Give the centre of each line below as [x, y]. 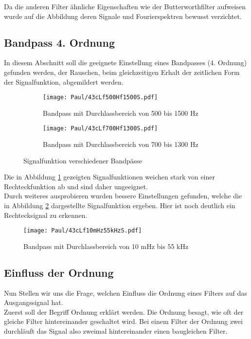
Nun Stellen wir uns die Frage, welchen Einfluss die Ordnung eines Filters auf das [125, 293]
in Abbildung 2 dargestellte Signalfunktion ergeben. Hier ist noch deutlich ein [120, 205]
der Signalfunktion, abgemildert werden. [64, 81]
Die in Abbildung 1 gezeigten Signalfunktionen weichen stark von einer [110, 177]
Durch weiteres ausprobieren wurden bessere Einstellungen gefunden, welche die [123, 196]
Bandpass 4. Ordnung [60, 42]
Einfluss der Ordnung [59, 272]
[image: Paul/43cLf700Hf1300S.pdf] [100, 129]
